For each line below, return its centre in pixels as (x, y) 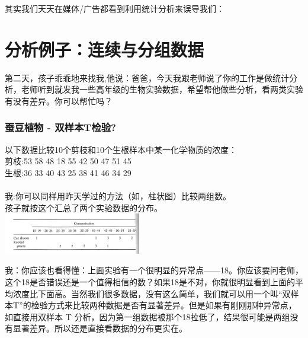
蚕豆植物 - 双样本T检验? (61, 127)
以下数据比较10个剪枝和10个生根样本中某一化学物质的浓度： (121, 149)
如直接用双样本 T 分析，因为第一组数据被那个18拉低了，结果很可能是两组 (147, 316)
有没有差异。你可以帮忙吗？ (59, 101)
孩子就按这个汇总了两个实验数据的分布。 (84, 207)
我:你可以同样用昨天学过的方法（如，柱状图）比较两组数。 (118, 196)
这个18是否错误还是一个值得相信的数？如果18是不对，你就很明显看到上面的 (150, 281)
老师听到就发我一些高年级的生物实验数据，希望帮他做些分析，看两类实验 (162, 89)
